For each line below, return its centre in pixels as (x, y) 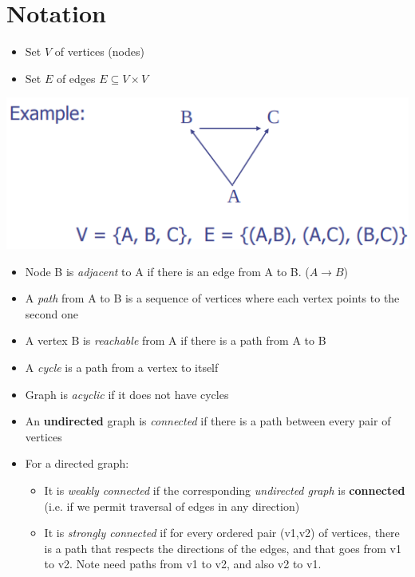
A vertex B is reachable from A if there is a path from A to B (176, 340)
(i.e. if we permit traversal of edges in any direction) (172, 506)
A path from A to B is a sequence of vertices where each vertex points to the (212, 298)
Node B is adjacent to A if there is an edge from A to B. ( (167, 271)
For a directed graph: (77, 463)
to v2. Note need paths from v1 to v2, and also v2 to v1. (183, 564)
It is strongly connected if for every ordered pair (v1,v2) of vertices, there (222, 533)
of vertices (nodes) (99, 51)
